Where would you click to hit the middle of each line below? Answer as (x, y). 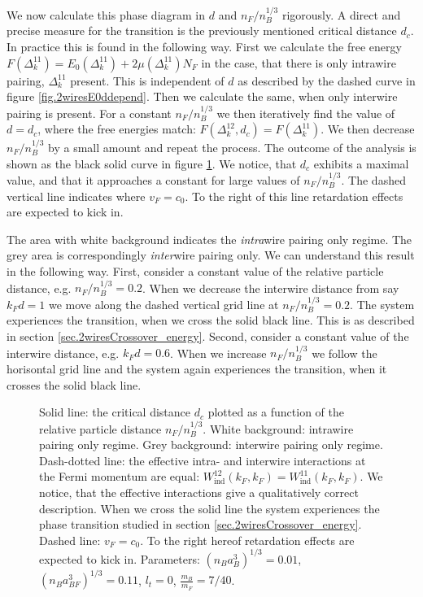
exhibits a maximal (361, 163)
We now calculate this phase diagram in (106, 14)
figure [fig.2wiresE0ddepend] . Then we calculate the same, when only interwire (202, 96)
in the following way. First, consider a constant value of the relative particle (195, 270)
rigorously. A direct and (341, 14)
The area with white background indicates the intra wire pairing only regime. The (209, 239)
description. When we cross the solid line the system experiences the (209, 508)
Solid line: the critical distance (115, 412)
